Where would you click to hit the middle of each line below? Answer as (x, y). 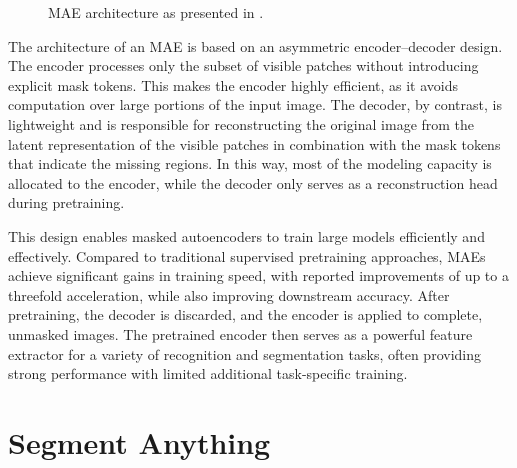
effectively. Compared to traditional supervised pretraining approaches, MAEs (247, 255)
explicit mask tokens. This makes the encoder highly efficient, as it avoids (233, 84)
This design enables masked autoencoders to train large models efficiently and (246, 235)
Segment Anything (139, 441)
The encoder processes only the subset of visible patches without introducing (243, 65)
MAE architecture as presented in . (156, 12)
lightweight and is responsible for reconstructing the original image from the (241, 123)
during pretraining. (66, 202)
